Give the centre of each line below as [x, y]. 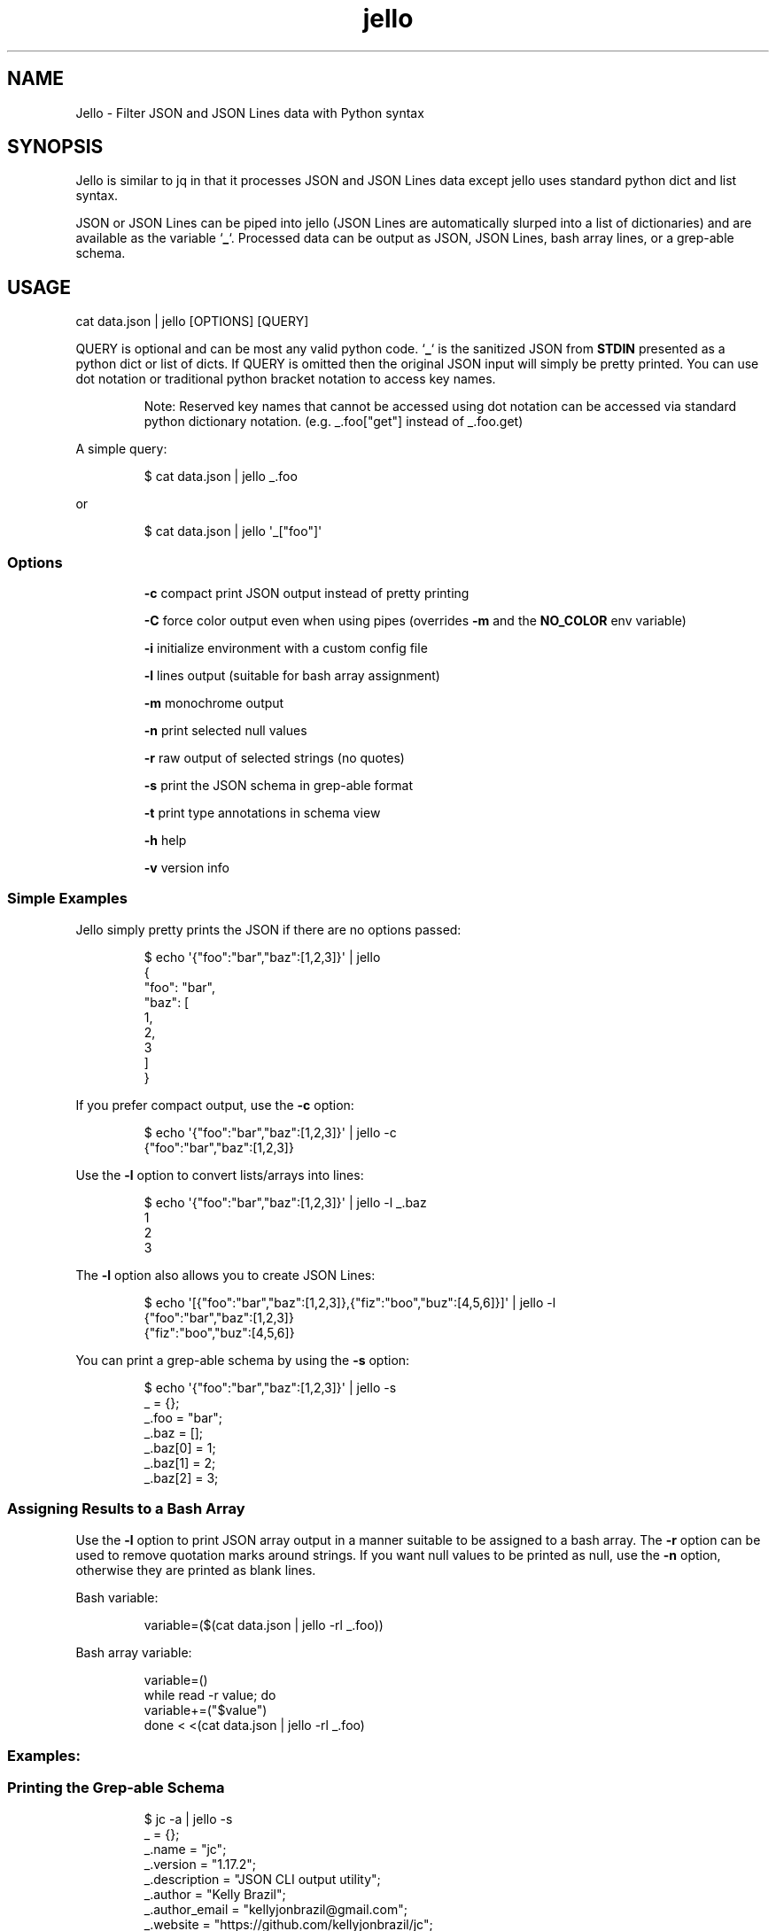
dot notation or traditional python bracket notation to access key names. [286, 379]
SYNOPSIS [55, 147]
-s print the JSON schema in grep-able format [278, 786]
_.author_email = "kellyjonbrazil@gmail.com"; [275, 1909]
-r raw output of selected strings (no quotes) [274, 758]
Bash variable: [117, 1597]
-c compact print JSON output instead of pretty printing [307, 593]
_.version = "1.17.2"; [200, 1864]
